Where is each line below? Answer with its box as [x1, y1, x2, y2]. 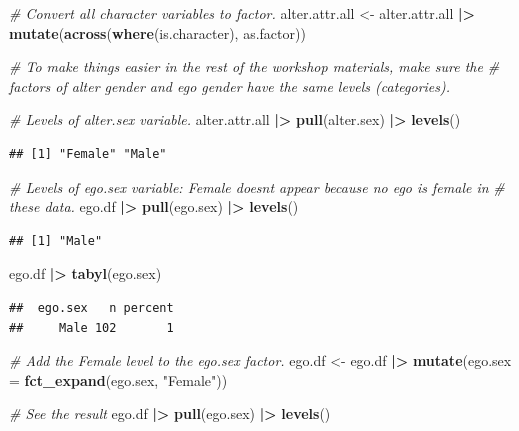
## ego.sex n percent [9, 300, 174, 315]
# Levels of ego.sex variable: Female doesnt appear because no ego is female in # [9, 176, 505, 197]
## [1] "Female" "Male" [9, 146, 167, 161]
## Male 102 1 [9, 320, 174, 335]
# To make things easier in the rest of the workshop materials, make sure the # [9, 56, 500, 77]
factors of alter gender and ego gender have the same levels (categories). [9, 75, 451, 96]
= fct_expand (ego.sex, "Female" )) [9, 369, 228, 390]
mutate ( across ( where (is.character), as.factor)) [9, 22, 306, 43]
